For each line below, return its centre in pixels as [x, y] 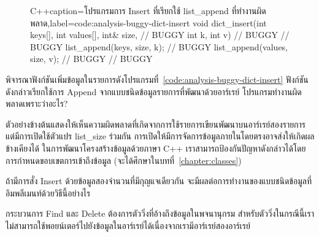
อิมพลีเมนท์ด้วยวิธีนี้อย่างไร [48, 192]
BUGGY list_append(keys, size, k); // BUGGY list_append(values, [159, 46]
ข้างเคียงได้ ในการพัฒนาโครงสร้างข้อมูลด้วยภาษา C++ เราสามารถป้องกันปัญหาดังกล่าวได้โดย [156, 148]
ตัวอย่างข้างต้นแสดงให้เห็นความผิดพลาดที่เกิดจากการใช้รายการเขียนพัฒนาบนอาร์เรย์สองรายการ [156, 124]
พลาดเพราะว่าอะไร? [37, 103]
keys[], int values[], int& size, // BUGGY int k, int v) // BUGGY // [160, 35]
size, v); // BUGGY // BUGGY [91, 59]
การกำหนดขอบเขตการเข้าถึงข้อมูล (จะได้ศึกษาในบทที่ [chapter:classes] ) [124, 160]
